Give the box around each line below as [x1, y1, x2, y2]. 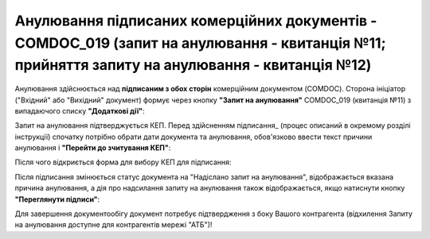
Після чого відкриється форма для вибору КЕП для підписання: [14, 157, 232, 167]
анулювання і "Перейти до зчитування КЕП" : [14, 143, 171, 152]
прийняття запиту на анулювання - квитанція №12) [14, 56, 372, 75]
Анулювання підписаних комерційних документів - [14, 12, 377, 29]
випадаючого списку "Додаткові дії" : [14, 106, 145, 115]
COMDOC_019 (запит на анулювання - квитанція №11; [14, 34, 386, 52]
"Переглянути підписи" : [14, 195, 100, 204]
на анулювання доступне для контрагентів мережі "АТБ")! [14, 220, 213, 229]
